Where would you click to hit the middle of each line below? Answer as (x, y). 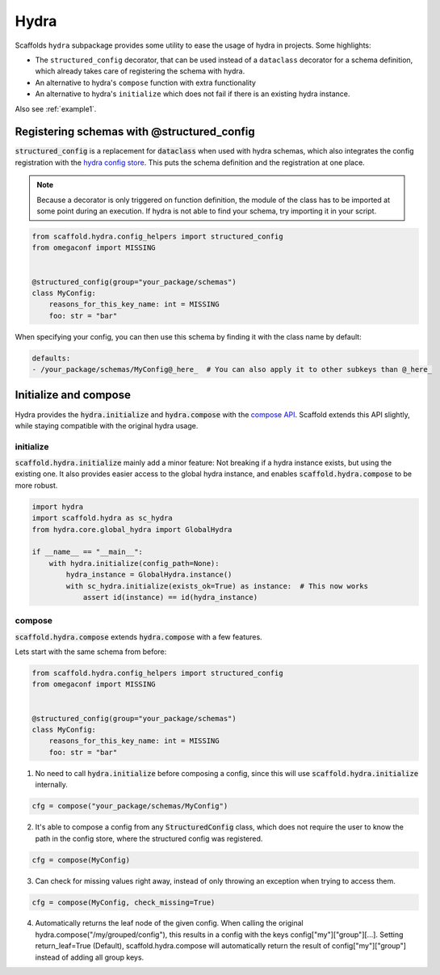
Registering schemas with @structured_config (135, 132)
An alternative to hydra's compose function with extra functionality (145, 82)
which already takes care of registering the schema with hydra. (140, 71)
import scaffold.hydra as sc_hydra (102, 518)
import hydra (58, 506)
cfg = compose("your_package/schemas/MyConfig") (130, 806)
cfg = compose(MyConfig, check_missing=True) (124, 902)
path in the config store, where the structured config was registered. (149, 838)
